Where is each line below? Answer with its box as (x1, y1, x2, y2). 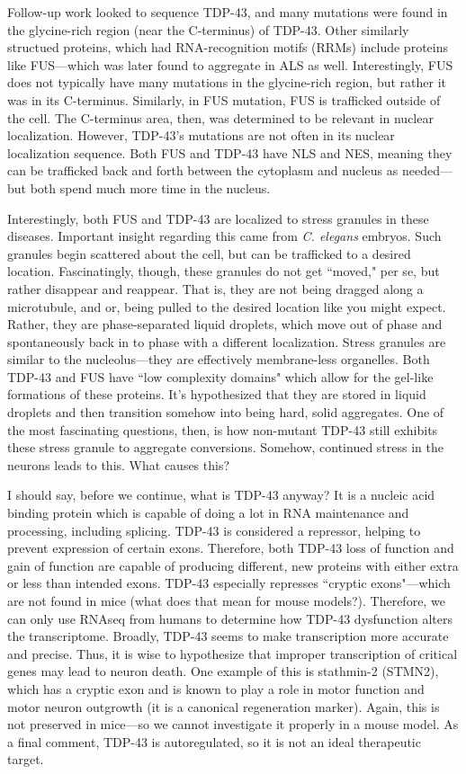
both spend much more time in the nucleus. (30, 178, 271, 197)
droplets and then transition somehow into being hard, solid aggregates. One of (7, 403, 444, 422)
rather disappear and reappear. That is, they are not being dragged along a (7, 279, 424, 298)
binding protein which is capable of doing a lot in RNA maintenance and (7, 503, 409, 522)
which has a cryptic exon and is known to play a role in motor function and (7, 679, 425, 698)
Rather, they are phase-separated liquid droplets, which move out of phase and (7, 315, 443, 334)
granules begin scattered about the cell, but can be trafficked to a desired (7, 244, 411, 262)
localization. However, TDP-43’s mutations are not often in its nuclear (7, 126, 395, 145)
